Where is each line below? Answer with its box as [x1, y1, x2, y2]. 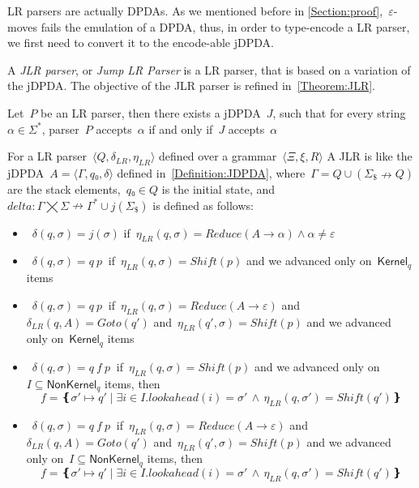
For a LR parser [7, 148, 87, 165]
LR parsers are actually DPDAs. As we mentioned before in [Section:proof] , [7, 2, 383, 19]
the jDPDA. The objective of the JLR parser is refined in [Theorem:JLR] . [7, 77, 375, 94]
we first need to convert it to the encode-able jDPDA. [7, 34, 274, 51]
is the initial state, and [161, 180, 276, 197]
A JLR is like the [327, 148, 413, 165]
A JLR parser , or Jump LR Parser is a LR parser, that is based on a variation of [7, 61, 411, 78]
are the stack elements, [7, 180, 121, 197]
